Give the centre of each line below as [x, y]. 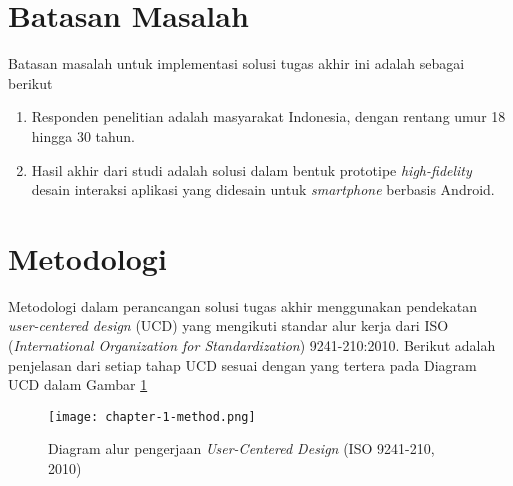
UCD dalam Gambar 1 [78, 384]
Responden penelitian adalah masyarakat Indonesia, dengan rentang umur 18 [268, 116]
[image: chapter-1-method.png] [152, 416]
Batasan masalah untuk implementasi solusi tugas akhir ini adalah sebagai [236, 63]
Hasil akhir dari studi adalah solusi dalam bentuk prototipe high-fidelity [251, 169]
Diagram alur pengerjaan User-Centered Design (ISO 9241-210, [241, 448]
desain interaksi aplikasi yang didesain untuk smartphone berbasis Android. [263, 189]
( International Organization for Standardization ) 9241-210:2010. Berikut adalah [252, 345]
